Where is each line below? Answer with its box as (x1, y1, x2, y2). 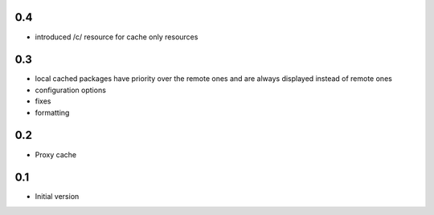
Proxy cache (35, 149, 76, 160)
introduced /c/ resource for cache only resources (35, 32, 199, 42)
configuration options (35, 85, 106, 95)
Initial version (35, 192, 80, 201)
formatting (35, 107, 70, 117)
